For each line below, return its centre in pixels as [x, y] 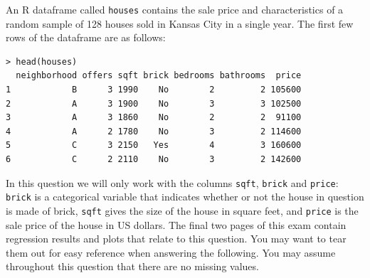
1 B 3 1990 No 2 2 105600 [154, 90]
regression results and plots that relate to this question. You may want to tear [176, 239]
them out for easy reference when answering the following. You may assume [171, 252]
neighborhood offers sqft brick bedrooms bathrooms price [159, 76]
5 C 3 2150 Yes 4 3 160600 [154, 145]
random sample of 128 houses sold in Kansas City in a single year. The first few [180, 23]
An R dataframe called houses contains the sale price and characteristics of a [175, 9]
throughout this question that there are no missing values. [132, 266]
